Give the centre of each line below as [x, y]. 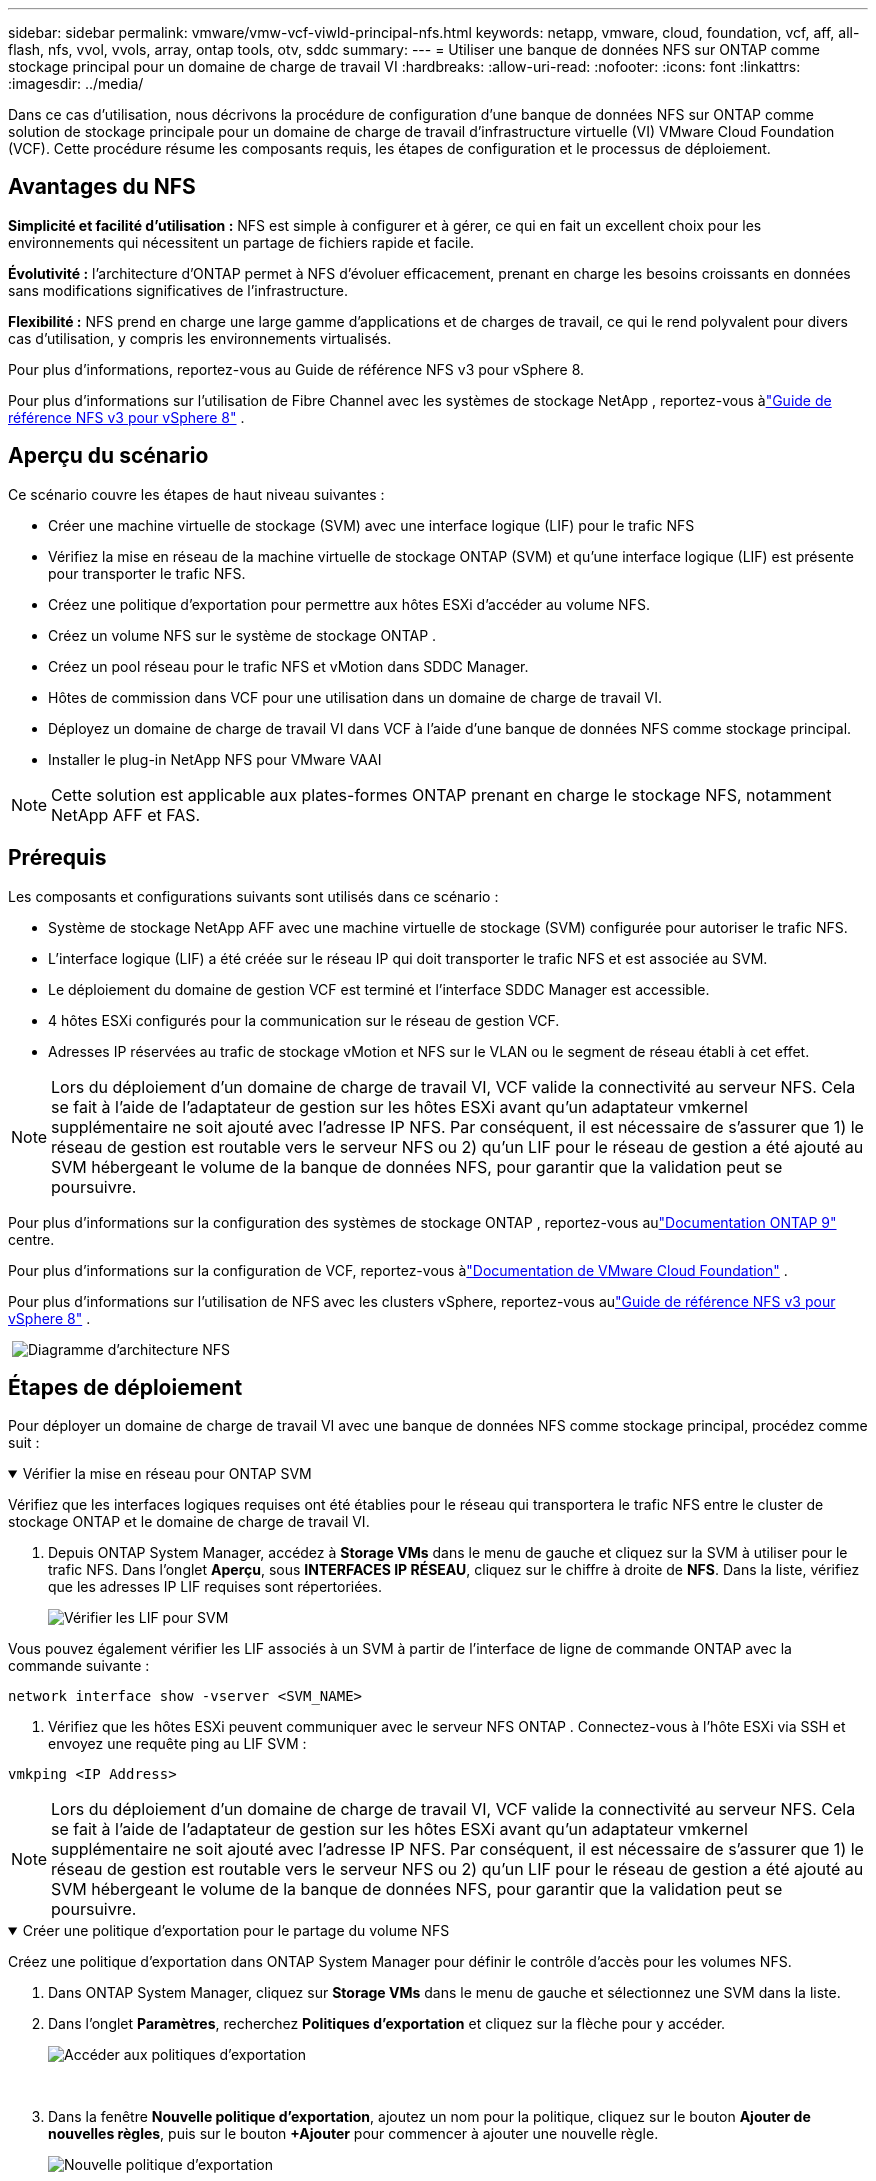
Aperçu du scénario [108, 456]
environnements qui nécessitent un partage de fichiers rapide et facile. [241, 242]
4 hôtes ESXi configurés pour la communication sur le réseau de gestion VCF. [304, 1020]
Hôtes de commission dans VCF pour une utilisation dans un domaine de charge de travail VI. [355, 697]
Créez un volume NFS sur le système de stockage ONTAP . [242, 635]
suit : [24, 1443]
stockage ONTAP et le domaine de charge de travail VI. [189, 1522]
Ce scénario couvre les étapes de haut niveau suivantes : [196, 494]
